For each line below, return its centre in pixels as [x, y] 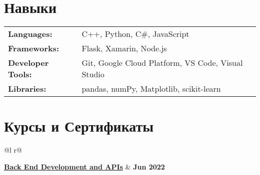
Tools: [20, 74]
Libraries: [27, 89]
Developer [28, 63]
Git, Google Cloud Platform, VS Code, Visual [162, 63]
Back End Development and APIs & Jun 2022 [84, 166]
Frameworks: [33, 48]
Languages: [30, 34]
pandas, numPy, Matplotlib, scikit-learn [151, 89]
